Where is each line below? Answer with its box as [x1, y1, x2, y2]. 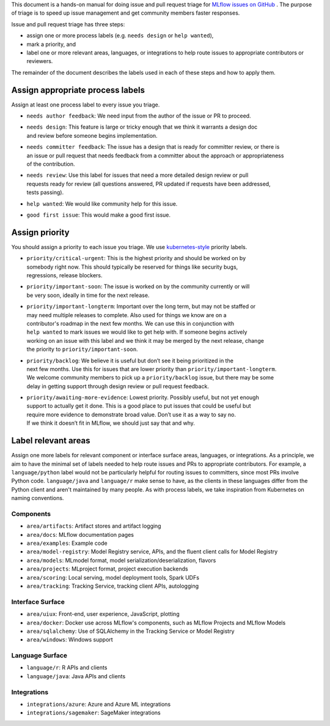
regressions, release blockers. [26, 272, 103, 279]
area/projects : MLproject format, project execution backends [26, 565, 189, 572]
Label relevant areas [11, 435, 91, 446]
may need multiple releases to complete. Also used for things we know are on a [26, 311, 227, 318]
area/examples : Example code [26, 539, 108, 547]
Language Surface [11, 651, 67, 660]
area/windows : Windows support [26, 636, 113, 643]
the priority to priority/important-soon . [26, 346, 138, 353]
